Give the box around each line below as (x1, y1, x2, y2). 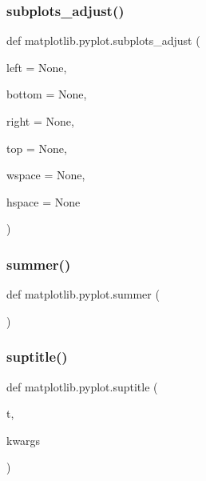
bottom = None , (6, 86, 87, 102)
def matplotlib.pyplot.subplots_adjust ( (6, 32, 200, 49)
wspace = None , (6, 166, 85, 183)
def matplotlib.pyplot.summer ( (6, 286, 160, 303)
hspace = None (6, 193, 81, 210)
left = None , (6, 58, 67, 75)
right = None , (6, 113, 74, 129)
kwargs (6, 431, 41, 448)
